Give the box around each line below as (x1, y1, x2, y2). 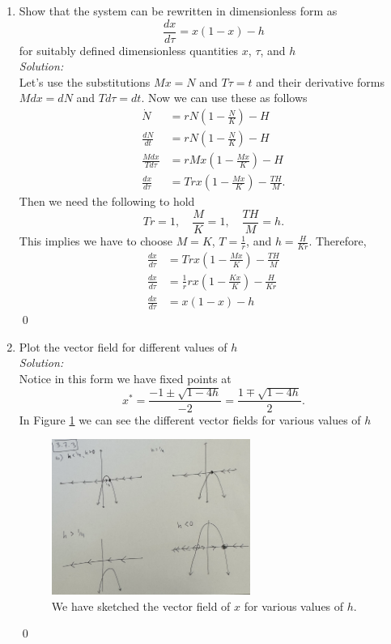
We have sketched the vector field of (51, 597, 231, 614)
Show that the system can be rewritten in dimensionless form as (19, 2, 338, 19)
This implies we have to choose (19, 232, 172, 249)
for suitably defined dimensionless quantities (19, 41, 239, 58)
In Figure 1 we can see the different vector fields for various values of (19, 411, 361, 428)
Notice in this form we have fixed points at (19, 370, 232, 387)
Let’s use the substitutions (19, 73, 151, 90)
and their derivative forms (256, 73, 385, 90)
